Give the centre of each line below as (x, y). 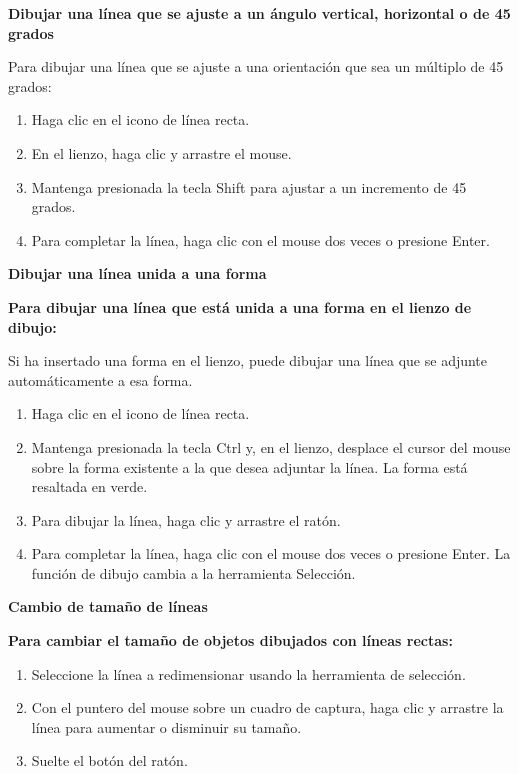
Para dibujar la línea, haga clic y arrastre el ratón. (186, 519)
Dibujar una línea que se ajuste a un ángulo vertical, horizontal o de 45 (259, 13)
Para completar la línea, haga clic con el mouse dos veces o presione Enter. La (271, 553)
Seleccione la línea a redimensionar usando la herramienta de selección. (248, 673)
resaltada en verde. (89, 486)
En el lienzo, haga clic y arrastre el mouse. (161, 152)
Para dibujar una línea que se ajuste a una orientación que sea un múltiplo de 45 (256, 66)
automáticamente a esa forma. (100, 379)
